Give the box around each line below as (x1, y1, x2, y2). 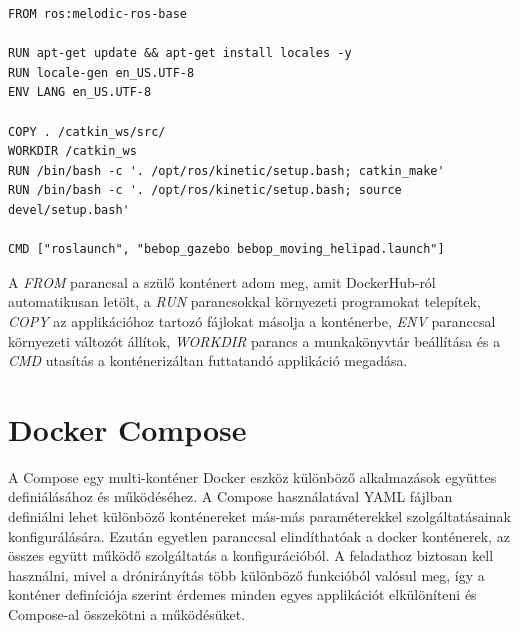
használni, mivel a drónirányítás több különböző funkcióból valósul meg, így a (8, 564, 485, 585)
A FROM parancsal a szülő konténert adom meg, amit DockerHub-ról (8, 271, 436, 292)
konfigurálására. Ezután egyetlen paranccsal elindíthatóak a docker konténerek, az (8, 525, 510, 546)
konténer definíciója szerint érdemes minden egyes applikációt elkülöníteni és (8, 584, 477, 605)
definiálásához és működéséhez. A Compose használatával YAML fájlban (8, 486, 453, 507)
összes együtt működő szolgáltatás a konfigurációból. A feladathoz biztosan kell (8, 545, 494, 566)
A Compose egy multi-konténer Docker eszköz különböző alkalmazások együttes (8, 466, 497, 487)
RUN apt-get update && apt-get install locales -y (8, 46, 352, 61)
